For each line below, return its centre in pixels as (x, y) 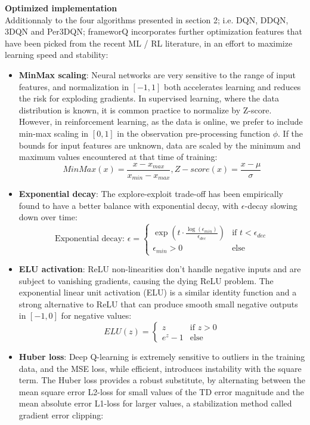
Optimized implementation (61, 8)
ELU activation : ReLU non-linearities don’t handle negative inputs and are (160, 269)
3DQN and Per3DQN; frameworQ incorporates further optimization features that (154, 31)
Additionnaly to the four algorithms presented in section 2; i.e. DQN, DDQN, (147, 19)
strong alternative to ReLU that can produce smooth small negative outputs (158, 304)
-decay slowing (271, 205)
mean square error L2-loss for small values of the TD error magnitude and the (162, 391)
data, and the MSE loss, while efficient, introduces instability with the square (160, 368)
